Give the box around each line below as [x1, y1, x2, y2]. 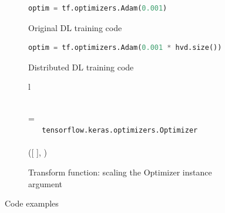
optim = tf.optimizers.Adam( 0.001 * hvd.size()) [28, 43, 222, 52]
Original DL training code [28, 21, 122, 33]
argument [28, 177, 62, 190]
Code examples [5, 197, 59, 209]
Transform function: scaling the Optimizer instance [28, 166, 212, 178]
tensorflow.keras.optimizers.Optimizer [42, 126, 198, 135]
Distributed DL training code [28, 60, 134, 73]
